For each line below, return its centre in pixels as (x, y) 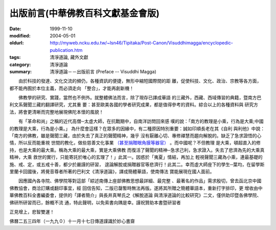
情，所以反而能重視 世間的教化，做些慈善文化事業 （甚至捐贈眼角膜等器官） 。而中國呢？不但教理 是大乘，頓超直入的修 (135, 143)
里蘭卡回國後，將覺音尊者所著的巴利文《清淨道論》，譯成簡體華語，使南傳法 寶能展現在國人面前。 (112, 171)
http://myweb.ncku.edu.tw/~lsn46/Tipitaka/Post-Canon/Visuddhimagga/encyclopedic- (142, 43)
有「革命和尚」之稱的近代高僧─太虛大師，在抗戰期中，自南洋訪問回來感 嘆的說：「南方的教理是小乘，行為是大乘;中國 (141, 121)
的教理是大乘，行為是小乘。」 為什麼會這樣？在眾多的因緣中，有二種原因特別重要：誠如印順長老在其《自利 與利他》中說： (137, 129)
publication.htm (66, 50)
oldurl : (17, 43)
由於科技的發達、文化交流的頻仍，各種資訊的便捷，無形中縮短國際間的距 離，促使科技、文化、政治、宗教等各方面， (140, 81)
